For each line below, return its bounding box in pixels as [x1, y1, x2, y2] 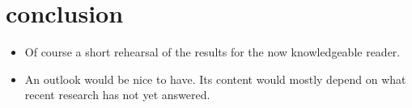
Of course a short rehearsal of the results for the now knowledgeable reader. [24, 44, 401, 60]
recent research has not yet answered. [24, 86, 210, 103]
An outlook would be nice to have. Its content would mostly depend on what [24, 70, 406, 87]
